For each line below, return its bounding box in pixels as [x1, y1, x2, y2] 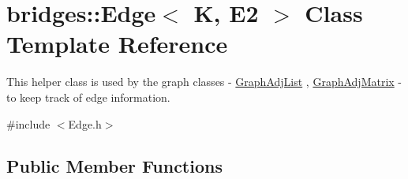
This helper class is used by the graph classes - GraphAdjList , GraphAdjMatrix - [6, 73, 402, 90]
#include [6, 115, 51, 132]
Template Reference [6, 28, 228, 60]
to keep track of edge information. [6, 88, 170, 105]
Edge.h [68, 115, 102, 132]
